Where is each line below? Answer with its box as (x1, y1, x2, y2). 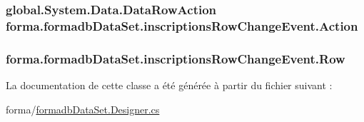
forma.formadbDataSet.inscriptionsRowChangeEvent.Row (6, 49, 345, 67)
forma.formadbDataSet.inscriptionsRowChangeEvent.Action (6, 16, 358, 34)
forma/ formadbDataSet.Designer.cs (6, 101, 160, 116)
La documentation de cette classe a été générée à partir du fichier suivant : (6, 77, 333, 92)
